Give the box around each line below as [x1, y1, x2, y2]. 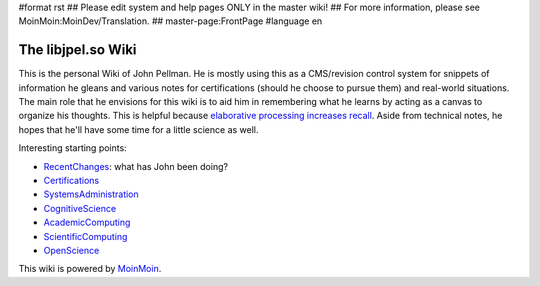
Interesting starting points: [18, 142, 127, 154]
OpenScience [43, 244, 100, 256]
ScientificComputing [43, 230, 128, 242]
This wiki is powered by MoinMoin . [18, 263, 162, 275]
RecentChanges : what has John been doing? [43, 160, 229, 172]
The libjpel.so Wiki [18, 41, 137, 59]
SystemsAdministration [43, 188, 139, 200]
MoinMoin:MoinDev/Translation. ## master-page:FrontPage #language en [18, 15, 323, 27]
